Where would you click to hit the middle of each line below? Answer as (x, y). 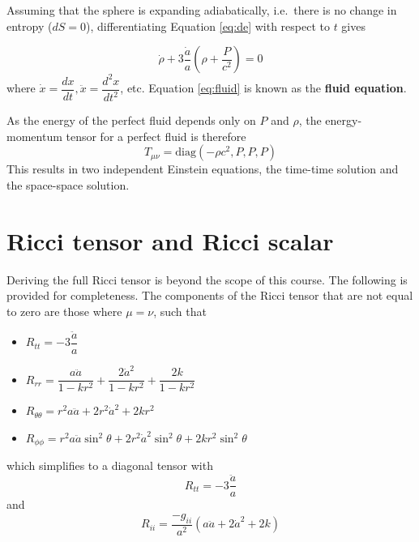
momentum (34, 136)
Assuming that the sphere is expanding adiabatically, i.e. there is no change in (202, 10)
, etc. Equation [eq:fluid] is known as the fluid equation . (263, 88)
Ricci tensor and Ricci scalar (170, 240)
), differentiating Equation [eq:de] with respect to (207, 26)
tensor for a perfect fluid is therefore (156, 136)
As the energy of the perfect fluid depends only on (131, 120)
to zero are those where (64, 311)
